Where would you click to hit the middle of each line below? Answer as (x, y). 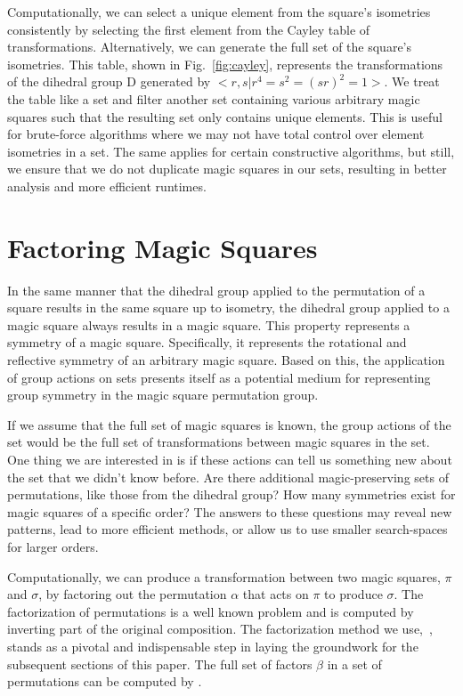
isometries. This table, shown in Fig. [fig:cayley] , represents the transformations (225, 64)
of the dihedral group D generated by (109, 81)
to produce (353, 594)
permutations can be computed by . (105, 681)
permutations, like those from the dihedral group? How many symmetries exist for (231, 494)
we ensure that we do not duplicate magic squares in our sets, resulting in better (227, 169)
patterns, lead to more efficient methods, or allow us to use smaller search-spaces (227, 529)
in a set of (354, 664)
